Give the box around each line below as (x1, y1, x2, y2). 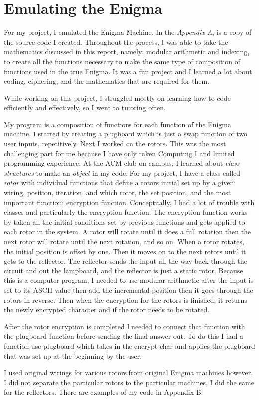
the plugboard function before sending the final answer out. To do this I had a (4, 331, 243, 341)
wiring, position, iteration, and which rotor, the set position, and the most (4, 187, 231, 198)
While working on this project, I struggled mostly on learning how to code (4, 92, 231, 103)
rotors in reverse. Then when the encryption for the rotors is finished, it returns (4, 294, 247, 305)
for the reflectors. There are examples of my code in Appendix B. (4, 387, 203, 397)
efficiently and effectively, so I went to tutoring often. (4, 102, 166, 113)
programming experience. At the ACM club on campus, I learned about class (4, 158, 240, 168)
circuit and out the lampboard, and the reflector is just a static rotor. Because (4, 265, 243, 275)
